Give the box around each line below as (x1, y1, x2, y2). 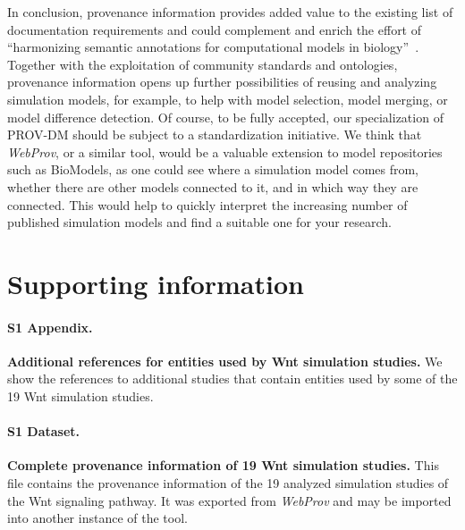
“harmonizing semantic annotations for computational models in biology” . (7, 38, 419, 56)
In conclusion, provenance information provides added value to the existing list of (7, 3, 453, 21)
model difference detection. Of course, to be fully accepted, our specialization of (7, 107, 444, 126)
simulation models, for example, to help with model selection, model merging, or (7, 89, 448, 108)
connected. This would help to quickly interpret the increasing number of (7, 195, 408, 214)
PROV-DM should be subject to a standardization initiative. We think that (7, 125, 422, 144)
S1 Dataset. (7, 422, 80, 441)
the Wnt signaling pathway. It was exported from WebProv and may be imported (7, 491, 452, 509)
